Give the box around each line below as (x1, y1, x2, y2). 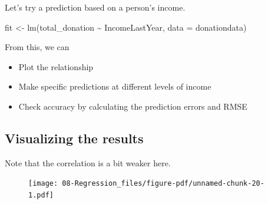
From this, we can (5, 41, 70, 53)
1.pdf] (28, 191, 54, 200)
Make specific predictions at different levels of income (18, 80, 211, 93)
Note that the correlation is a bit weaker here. (5, 156, 171, 169)
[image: (28, 179, 58, 188)
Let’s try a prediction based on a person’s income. (5, 1, 186, 13)
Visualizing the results (5, 129, 144, 147)
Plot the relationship (18, 60, 94, 73)
